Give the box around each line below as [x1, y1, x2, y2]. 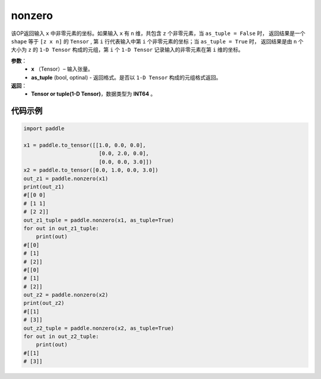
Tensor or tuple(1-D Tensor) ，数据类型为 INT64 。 [31, 90, 156, 97]
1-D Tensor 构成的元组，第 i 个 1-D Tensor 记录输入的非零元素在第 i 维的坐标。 [39, 46, 244, 53]
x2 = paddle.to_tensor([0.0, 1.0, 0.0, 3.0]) [23, 167, 159, 173]
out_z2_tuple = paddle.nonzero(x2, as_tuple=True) [23, 324, 175, 331]
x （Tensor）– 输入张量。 [31, 65, 93, 72]
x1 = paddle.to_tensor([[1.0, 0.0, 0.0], [23, 142, 146, 149]
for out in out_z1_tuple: [23, 225, 99, 232]
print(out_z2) [23, 300, 65, 307]
